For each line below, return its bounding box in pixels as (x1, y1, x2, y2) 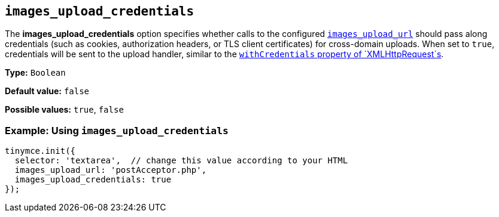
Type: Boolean (5, 67, 66, 78)
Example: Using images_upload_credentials (5, 124, 229, 137)
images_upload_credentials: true (14, 175, 172, 185)
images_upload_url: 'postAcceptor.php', (14, 165, 207, 175)
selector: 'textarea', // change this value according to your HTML (14, 156, 348, 166)
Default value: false (5, 86, 90, 97)
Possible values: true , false (5, 104, 124, 115)
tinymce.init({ (5, 146, 76, 156)
